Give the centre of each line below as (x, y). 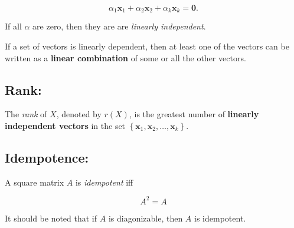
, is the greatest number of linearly (194, 114)
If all (13, 26)
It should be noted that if (51, 218)
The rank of (26, 114)
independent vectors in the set (65, 126)
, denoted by (79, 114)
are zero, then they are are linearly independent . (119, 26)
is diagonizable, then (146, 218)
